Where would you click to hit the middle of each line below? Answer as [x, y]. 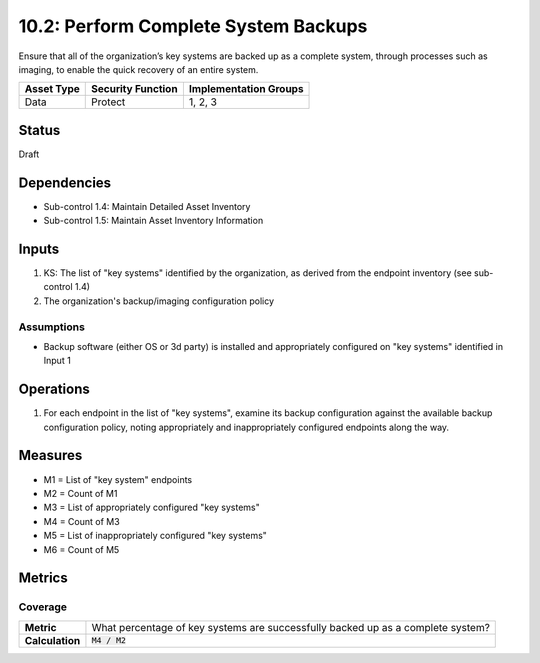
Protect [108, 102]
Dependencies [65, 182]
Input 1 [57, 361]
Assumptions [51, 327]
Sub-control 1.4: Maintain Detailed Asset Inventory [147, 206]
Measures [50, 455]
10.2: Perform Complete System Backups [193, 26]
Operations [54, 389]
